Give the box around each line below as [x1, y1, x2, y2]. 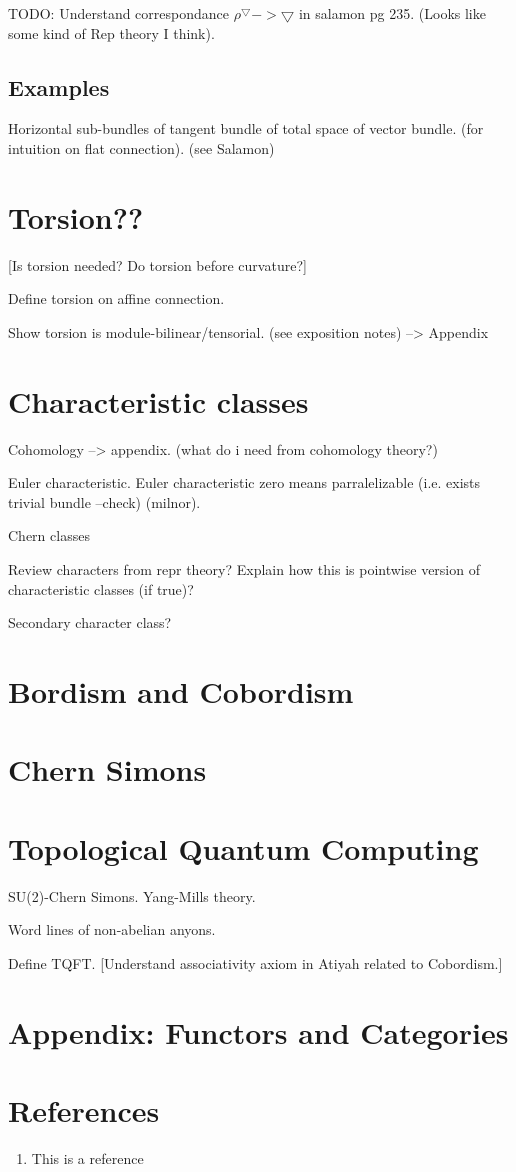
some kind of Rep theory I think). [8, 22, 215, 43]
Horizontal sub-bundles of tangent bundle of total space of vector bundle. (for [8, 118, 484, 139]
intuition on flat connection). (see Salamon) [8, 137, 275, 158]
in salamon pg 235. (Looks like [298, 3, 486, 23]
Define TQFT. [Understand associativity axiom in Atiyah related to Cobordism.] [8, 952, 503, 973]
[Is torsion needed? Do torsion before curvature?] [8, 254, 307, 275]
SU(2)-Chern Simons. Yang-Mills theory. [8, 885, 256, 906]
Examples [8, 71, 110, 102]
